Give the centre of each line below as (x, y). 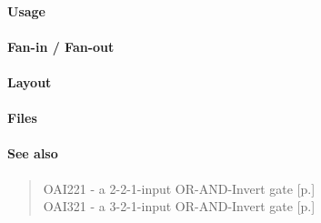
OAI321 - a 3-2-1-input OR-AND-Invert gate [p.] (179, 206)
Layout (30, 81)
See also (33, 153)
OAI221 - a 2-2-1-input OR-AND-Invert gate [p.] (179, 188)
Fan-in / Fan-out (61, 46)
